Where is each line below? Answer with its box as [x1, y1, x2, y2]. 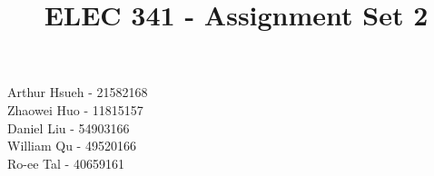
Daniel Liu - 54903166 [7, 118, 130, 137]
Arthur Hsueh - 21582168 [7, 83, 148, 102]
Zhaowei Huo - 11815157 [7, 100, 143, 119]
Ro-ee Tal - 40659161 [7, 153, 124, 172]
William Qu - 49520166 [7, 136, 136, 155]
